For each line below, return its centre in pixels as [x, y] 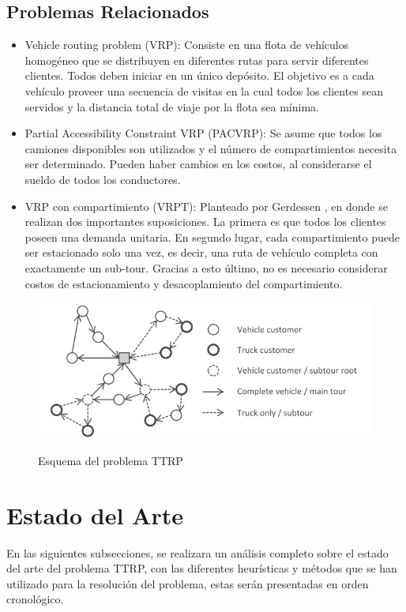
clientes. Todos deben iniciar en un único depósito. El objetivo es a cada [199, 75]
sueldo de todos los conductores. [103, 179]
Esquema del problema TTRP [111, 460]
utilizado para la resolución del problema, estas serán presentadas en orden [188, 583]
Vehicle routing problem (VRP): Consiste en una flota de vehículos [187, 45]
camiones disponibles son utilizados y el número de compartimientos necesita [211, 148]
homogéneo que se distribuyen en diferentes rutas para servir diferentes [197, 60]
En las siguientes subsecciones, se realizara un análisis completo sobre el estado [197, 552]
